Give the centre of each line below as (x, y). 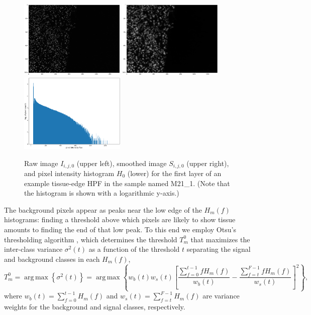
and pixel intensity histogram (69, 173)
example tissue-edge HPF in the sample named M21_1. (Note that (127, 183)
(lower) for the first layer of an (174, 173)
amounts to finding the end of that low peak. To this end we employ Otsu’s (120, 229)
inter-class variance (33, 249)
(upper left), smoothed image (122, 163)
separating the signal (219, 249)
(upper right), (208, 163)
